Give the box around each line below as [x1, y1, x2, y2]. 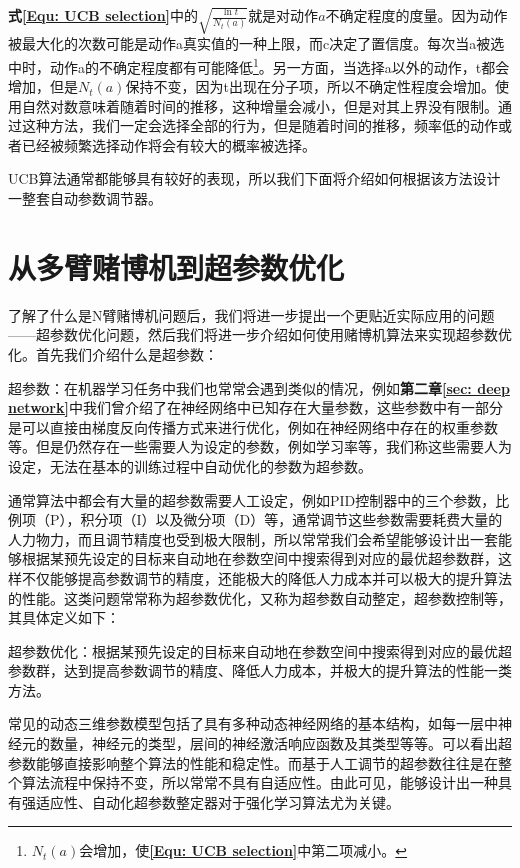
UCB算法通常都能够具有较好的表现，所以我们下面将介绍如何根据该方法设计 [8, 168, 501, 189]
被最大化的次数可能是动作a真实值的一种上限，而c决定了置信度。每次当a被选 [8, 33, 505, 54]
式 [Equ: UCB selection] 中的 [8, 5, 199, 25]
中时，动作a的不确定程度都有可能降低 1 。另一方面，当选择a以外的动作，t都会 [8, 53, 510, 77]
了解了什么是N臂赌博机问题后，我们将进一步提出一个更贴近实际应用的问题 [8, 304, 495, 325]
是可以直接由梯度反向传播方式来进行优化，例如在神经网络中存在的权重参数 [8, 416, 498, 437]
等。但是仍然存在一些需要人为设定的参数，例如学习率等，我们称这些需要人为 [8, 436, 512, 457]
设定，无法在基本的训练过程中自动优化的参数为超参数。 [8, 455, 372, 476]
